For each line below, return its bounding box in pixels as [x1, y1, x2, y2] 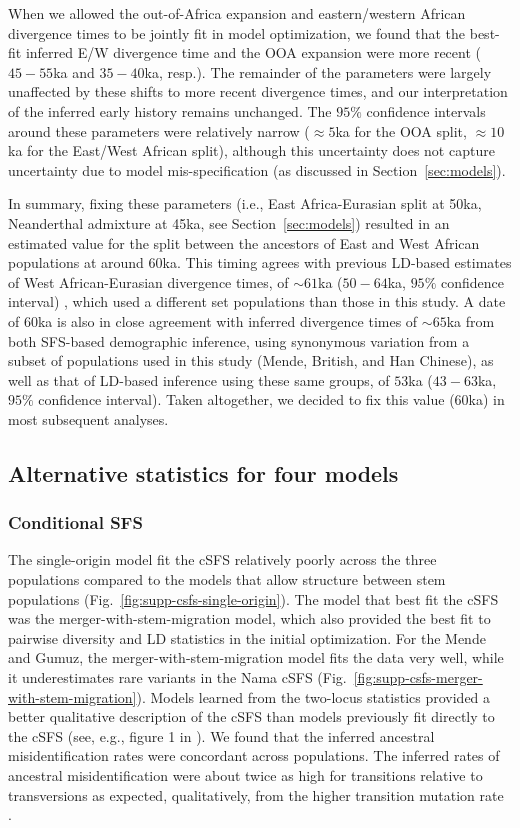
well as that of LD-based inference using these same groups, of [8, 369, 390, 390]
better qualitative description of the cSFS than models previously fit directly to [8, 706, 495, 727]
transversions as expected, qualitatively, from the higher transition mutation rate [8, 784, 504, 805]
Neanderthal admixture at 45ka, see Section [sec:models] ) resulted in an [8, 212, 450, 233]
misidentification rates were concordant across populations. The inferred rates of [8, 745, 500, 766]
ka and [53, 61, 95, 82]
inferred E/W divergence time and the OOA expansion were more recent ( [25, 42, 481, 63]
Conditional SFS [8, 510, 143, 535]
